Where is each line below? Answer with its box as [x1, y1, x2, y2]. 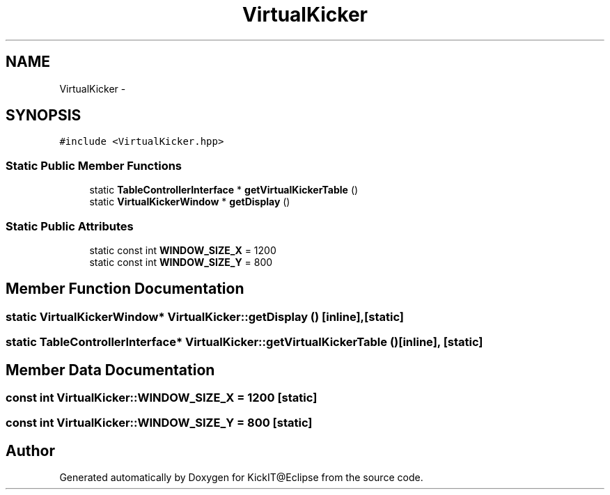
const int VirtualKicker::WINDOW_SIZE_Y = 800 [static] [6, 416, 313, 430]
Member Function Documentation [6, 280, 244, 298]
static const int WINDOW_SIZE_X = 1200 [89, 244, 276, 256]
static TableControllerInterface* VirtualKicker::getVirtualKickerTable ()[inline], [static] [6, 335, 483, 349]
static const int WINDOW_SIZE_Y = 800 [89, 256, 273, 268]
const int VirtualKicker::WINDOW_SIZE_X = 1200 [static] [6, 391, 318, 404]
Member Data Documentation [6, 361, 215, 379]
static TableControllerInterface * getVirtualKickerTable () [89, 184, 359, 196]
